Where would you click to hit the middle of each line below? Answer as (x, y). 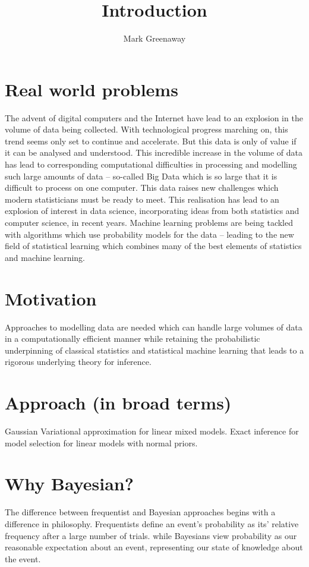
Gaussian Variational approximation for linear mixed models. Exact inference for (152, 431)
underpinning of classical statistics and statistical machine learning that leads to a (154, 350)
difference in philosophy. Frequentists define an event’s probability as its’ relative (152, 523)
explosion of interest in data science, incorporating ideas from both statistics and (152, 211)
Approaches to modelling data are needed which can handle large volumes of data (154, 327)
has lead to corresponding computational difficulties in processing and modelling (151, 164)
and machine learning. (45, 257)
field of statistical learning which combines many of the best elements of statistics (153, 246)
